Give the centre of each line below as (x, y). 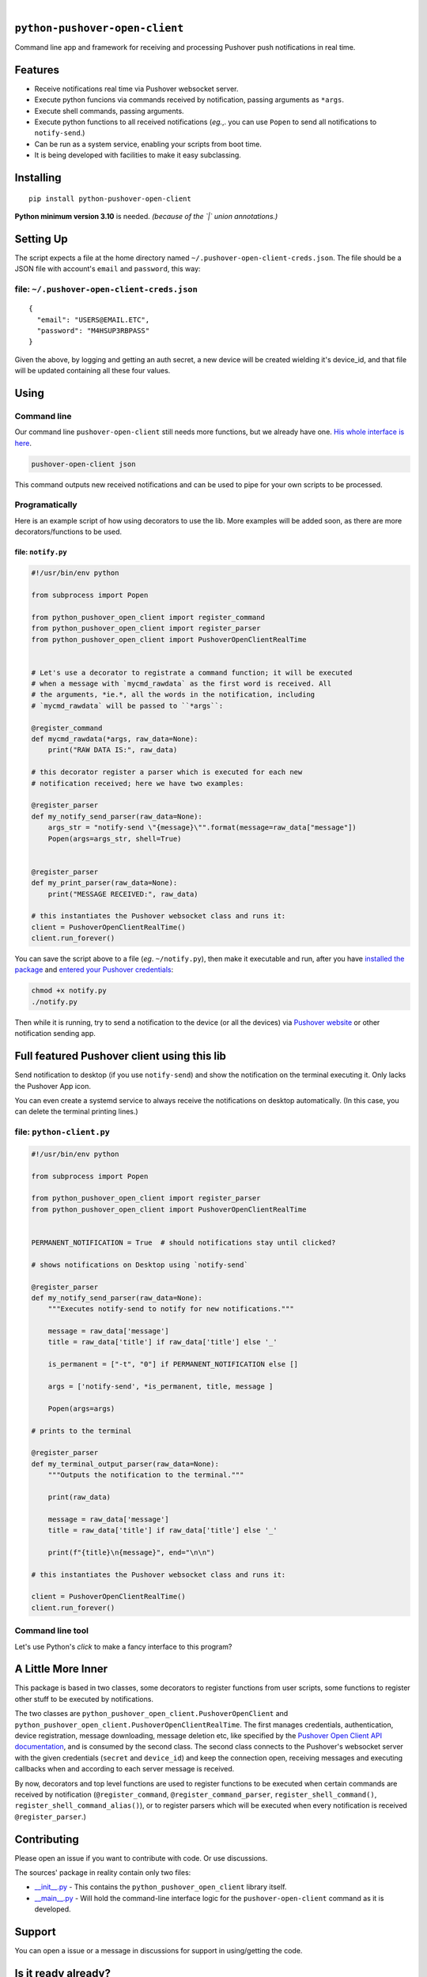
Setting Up (42, 238)
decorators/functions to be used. (68, 532)
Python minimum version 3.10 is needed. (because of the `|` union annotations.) (146, 216)
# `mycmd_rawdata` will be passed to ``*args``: (127, 705)
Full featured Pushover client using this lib (121, 1056)
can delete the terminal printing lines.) (76, 1112)
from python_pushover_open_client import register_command (148, 617)
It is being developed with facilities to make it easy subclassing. (138, 155)
